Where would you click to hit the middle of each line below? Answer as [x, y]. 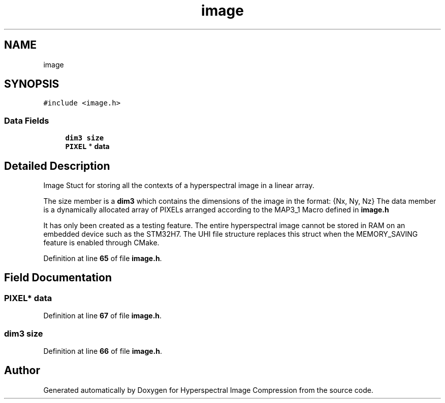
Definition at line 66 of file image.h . [103, 351]
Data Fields [27, 120]
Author [22, 371]
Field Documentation [58, 278]
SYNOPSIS [32, 84]
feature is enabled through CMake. [101, 243]
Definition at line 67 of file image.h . [103, 316]
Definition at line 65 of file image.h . [103, 259]
